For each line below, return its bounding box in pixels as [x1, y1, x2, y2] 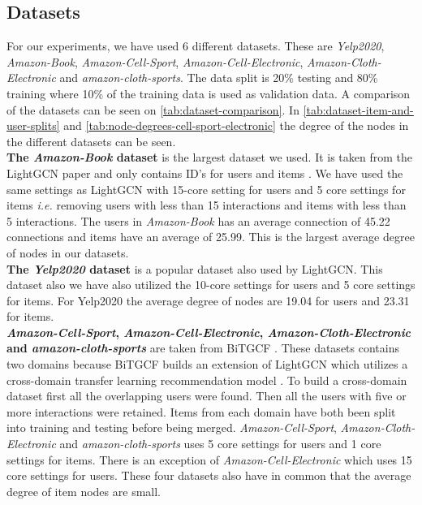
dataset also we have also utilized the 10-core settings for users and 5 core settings [6, 276, 416, 293]
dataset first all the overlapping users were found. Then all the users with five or [6, 387, 407, 404]
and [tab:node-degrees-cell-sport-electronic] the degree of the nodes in [63, 117, 409, 134]
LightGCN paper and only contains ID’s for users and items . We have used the [6, 164, 403, 181]
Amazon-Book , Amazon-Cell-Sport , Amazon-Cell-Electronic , [6, 53, 304, 70]
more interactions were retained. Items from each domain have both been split [6, 403, 396, 420]
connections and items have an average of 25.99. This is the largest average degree [6, 228, 415, 245]
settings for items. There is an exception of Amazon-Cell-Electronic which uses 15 [6, 451, 412, 468]
